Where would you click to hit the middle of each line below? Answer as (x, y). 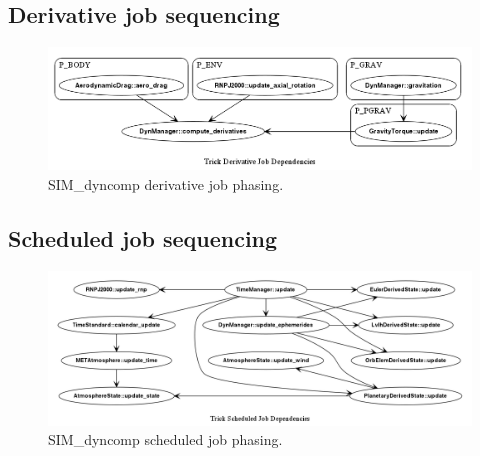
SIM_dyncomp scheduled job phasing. (165, 439)
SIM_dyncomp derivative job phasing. (166, 183)
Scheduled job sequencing (143, 237)
